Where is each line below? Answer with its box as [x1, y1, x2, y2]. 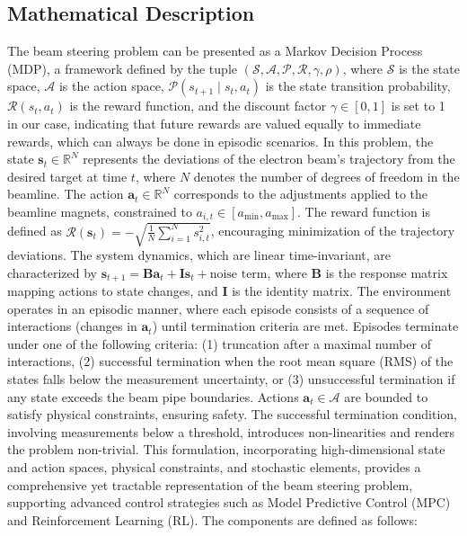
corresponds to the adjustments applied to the [173, 184, 428, 203]
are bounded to [344, 387, 428, 406]
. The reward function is [297, 201, 430, 220]
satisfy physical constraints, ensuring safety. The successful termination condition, [7, 405, 458, 424]
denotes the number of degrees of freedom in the [193, 166, 460, 185]
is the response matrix [325, 263, 448, 281]
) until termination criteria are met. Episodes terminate [152, 317, 459, 335]
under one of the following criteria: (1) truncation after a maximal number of [7, 334, 431, 353]
